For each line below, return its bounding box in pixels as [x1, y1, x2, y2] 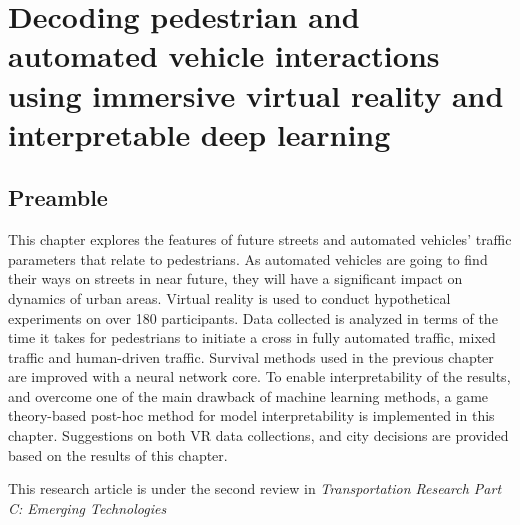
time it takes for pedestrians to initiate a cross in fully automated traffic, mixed [8, 327, 496, 348]
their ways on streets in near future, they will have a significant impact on [8, 268, 463, 289]
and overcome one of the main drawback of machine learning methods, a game [8, 385, 489, 406]
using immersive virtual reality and [8, 74, 504, 115]
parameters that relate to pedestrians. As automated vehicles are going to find [8, 248, 488, 269]
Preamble [8, 182, 108, 213]
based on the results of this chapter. [8, 444, 228, 465]
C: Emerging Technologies [8, 497, 167, 518]
